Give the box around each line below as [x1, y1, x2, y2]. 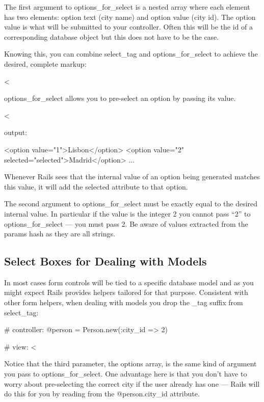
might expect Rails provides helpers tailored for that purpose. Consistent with [4, 287, 248, 298]
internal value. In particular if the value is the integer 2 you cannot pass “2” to [4, 208, 251, 219]
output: [4, 127, 28, 138]
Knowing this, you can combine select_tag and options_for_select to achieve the [4, 48, 258, 59]
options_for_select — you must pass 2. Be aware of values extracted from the [4, 218, 248, 229]
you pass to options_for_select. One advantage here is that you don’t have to [4, 368, 247, 379]
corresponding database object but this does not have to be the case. [4, 31, 219, 42]
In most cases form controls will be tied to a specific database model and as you [4, 277, 254, 287]
